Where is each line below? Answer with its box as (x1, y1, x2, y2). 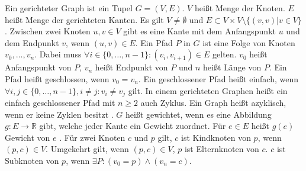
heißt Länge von (203, 61, 262, 73)
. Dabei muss (34, 48, 82, 60)
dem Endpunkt (5, 36, 59, 49)
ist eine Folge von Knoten (202, 36, 295, 49)
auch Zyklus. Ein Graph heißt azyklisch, (140, 96, 286, 109)
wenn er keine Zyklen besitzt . (5, 108, 114, 120)
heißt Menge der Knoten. (194, 2, 285, 14)
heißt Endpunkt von (95, 61, 168, 73)
